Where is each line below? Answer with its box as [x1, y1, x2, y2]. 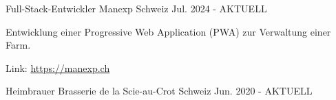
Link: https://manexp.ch [6, 60, 110, 75]
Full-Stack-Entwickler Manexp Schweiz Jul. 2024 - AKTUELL [6, 1, 267, 15]
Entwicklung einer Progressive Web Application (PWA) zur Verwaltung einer [6, 24, 331, 38]
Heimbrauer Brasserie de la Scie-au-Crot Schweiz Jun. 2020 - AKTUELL [6, 84, 313, 98]
